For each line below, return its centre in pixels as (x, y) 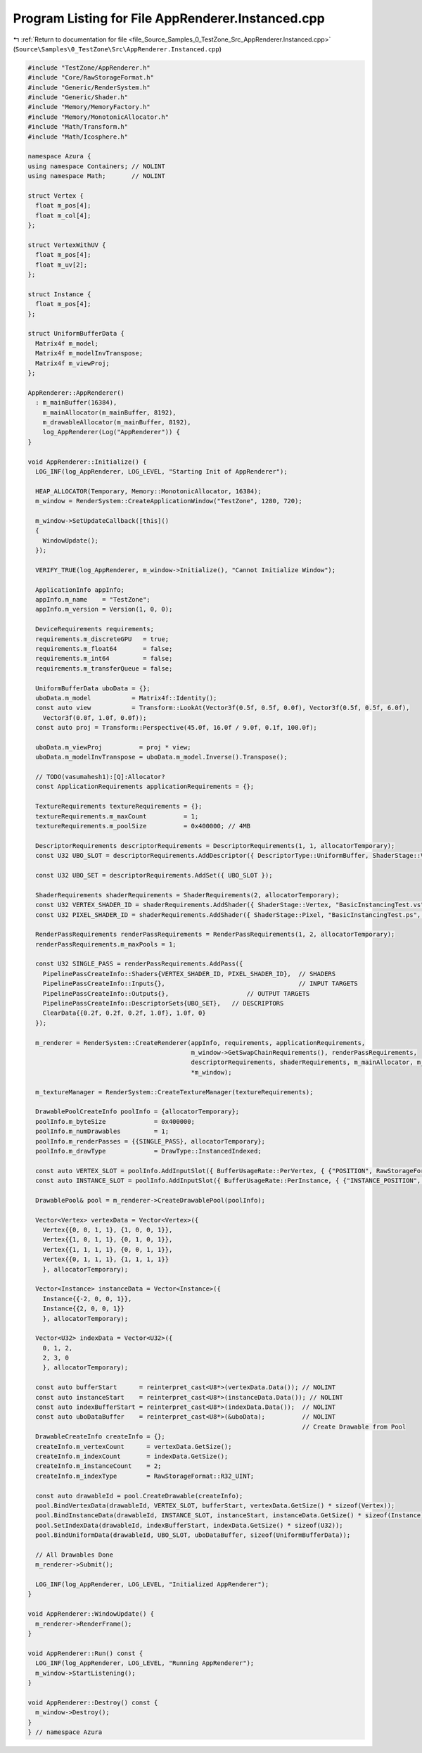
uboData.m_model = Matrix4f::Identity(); (126, 698)
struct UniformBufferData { (76, 334)
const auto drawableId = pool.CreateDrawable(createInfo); (139, 1496)
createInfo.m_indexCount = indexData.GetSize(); (132, 1456)
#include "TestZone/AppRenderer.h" (89, 68)
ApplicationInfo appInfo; (80, 590)
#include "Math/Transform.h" (78, 127)
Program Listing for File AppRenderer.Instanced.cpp (169, 18)
